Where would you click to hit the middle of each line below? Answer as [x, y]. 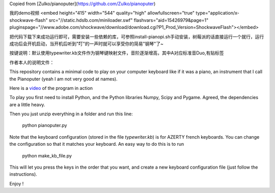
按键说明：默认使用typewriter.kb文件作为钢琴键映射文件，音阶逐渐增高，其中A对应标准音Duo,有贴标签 [117, 53]
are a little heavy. [27, 105]
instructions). [23, 174]
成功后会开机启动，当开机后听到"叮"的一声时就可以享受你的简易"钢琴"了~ [87, 44]
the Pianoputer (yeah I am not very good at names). [63, 79]
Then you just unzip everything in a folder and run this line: [71, 114]
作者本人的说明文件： [32, 62]
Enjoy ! [17, 183]
